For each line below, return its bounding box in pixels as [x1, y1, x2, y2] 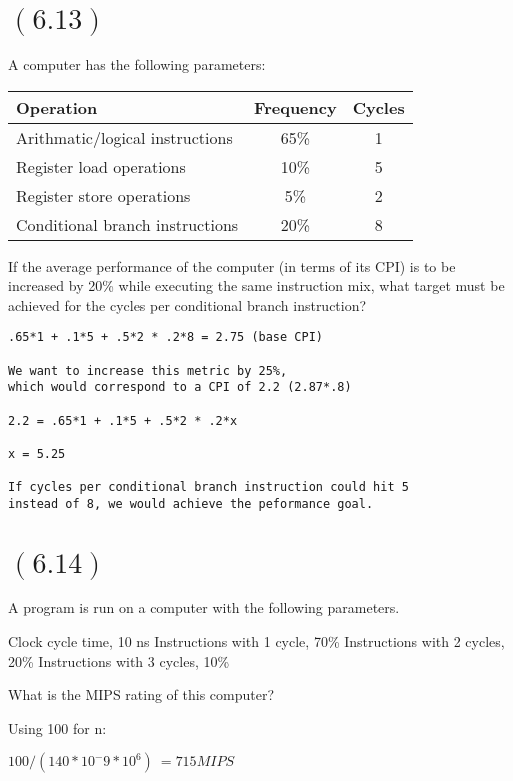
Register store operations [16, 183, 191, 207]
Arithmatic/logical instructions [16, 125, 233, 149]
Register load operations [16, 154, 186, 178]
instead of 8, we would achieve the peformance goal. [8, 496, 374, 511]
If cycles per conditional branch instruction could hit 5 [8, 480, 409, 495]
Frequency [254, 95, 337, 119]
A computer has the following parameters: [8, 53, 266, 74]
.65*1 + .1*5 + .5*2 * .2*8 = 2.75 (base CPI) [8, 330, 323, 345]
